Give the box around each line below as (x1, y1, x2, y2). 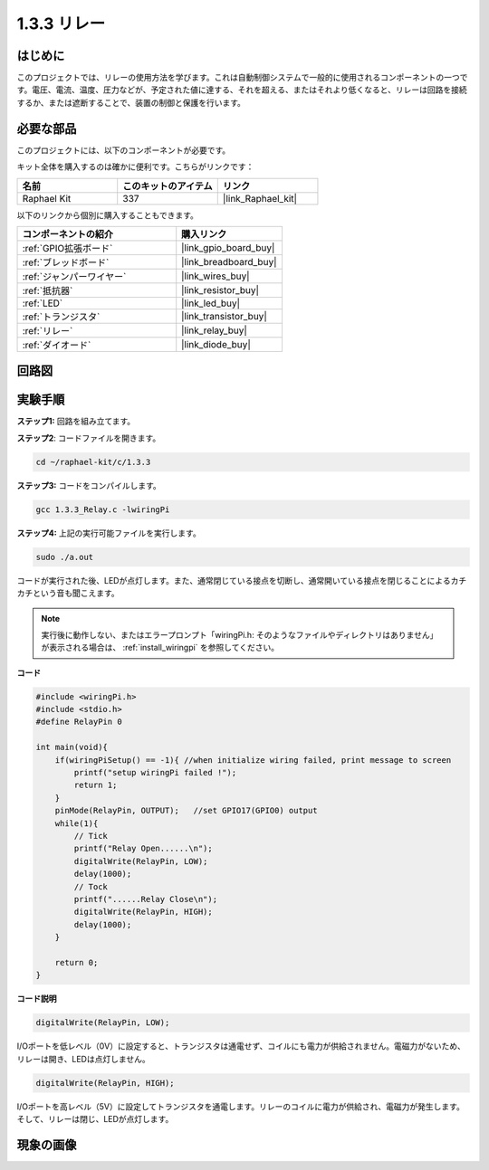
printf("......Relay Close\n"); (73, 894, 217, 904)
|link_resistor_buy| (181, 283, 260, 296)
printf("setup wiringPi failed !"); (73, 767, 237, 778)
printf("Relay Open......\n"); (73, 843, 213, 854)
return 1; (73, 780, 118, 791)
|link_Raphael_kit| (222, 192, 298, 205)
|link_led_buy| (181, 297, 240, 309)
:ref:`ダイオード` (22, 338, 91, 351)
